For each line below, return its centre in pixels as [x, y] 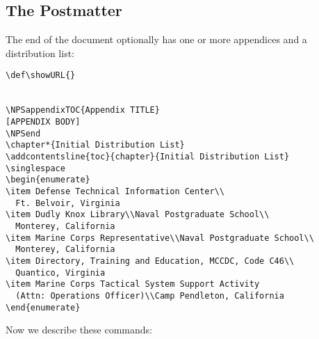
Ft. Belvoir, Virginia [68, 203]
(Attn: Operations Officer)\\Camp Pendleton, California [150, 295]
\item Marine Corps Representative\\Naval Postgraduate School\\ [160, 238]
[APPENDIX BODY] [43, 122]
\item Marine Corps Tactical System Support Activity [133, 284]
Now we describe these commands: [79, 330]
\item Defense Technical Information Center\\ [115, 191]
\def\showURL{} [41, 76]
